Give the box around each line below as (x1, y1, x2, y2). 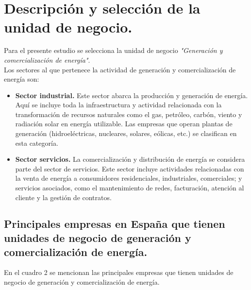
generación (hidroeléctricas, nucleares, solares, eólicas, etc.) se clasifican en (15, 128, 237, 138)
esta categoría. (15, 137, 58, 148)
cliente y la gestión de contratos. (15, 192, 112, 202)
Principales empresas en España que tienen (4, 216, 225, 231)
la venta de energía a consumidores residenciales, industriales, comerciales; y (15, 173, 242, 183)
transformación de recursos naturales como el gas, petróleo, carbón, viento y (15, 109, 242, 119)
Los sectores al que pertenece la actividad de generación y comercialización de (4, 64, 236, 74)
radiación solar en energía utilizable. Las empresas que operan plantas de (15, 119, 233, 129)
